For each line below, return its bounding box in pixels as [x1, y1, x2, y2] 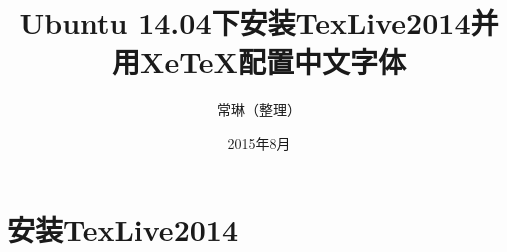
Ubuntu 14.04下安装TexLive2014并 [19, 2, 499, 43]
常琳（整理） [217, 99, 301, 120]
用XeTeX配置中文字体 [112, 41, 406, 82]
